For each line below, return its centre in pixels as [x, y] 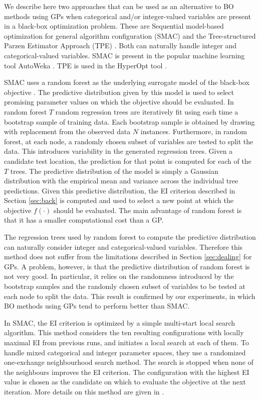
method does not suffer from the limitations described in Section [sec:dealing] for [128, 257]
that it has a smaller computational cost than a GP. [84, 220]
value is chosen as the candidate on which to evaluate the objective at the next [125, 382]
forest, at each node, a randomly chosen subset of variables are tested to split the [129, 141]
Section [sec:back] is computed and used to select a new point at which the [119, 200]
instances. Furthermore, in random [194, 131]
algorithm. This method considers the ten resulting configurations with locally [124, 332]
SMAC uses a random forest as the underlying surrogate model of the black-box [127, 82]
